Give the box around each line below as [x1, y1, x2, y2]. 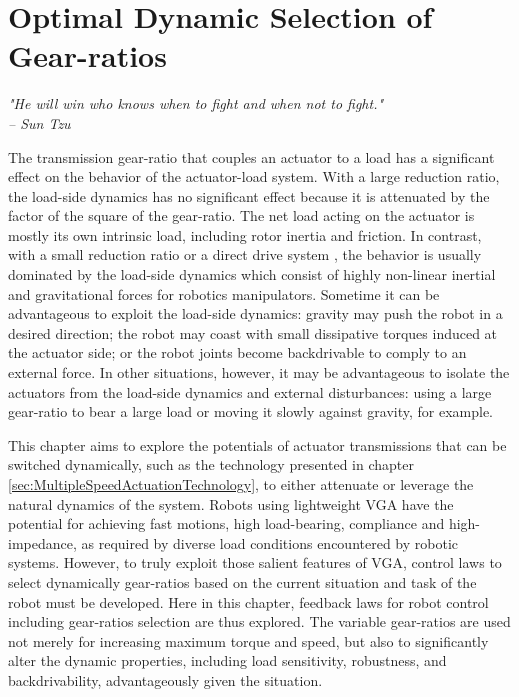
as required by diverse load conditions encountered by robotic [81, 532, 459, 553]
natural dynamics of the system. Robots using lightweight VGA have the [8, 493, 454, 514]
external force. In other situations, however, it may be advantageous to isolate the [8, 362, 510, 383]
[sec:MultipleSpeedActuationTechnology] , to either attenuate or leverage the [8, 474, 474, 494]
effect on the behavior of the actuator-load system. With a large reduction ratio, [8, 166, 500, 187]
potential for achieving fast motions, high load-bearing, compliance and [8, 513, 445, 534]
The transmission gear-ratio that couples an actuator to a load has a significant [8, 146, 495, 167]
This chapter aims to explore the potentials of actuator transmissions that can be [8, 434, 507, 455]
